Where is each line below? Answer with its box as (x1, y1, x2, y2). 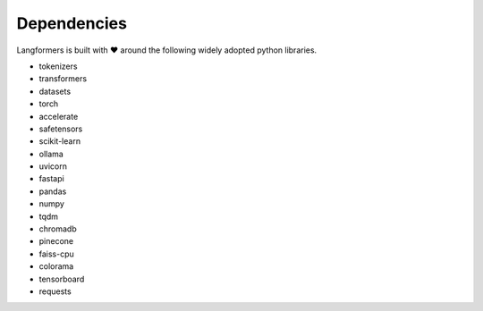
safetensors (38, 123, 83, 134)
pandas (38, 186, 67, 197)
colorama (38, 261, 74, 272)
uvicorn (38, 161, 67, 172)
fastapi (38, 173, 64, 184)
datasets (38, 86, 72, 97)
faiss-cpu (38, 248, 75, 259)
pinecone (38, 236, 74, 247)
